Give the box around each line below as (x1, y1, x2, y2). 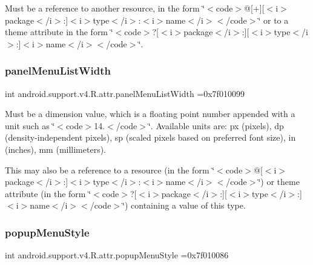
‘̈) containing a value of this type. (122, 199, 246, 212)
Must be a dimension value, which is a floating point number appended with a (5, 107, 295, 120)
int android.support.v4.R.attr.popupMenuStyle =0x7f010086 (5, 249, 229, 261)
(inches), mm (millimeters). (5, 143, 107, 155)
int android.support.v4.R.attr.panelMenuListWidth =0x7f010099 (5, 87, 245, 99)
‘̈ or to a (258, 13, 289, 26)
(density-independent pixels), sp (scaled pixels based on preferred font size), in (5, 131, 296, 144)
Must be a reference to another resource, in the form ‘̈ (5, 2, 205, 14)
